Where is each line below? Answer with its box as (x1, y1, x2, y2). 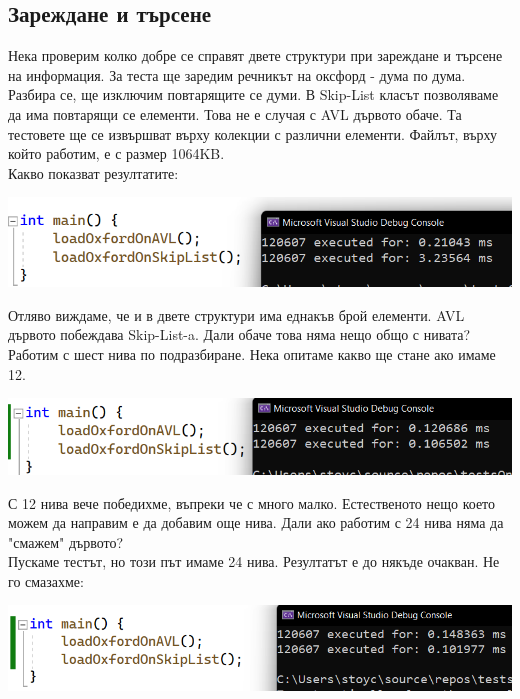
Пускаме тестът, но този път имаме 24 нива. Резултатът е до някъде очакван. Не (8, 551, 500, 572)
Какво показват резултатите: (8, 162, 179, 183)
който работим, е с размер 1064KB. (8, 143, 225, 164)
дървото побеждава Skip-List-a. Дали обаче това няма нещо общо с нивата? (8, 324, 471, 345)
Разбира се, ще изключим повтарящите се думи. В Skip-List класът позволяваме (8, 84, 499, 105)
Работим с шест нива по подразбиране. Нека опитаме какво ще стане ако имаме (8, 343, 496, 364)
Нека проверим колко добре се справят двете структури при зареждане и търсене (8, 45, 503, 66)
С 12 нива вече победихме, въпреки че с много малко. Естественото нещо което (8, 492, 496, 513)
